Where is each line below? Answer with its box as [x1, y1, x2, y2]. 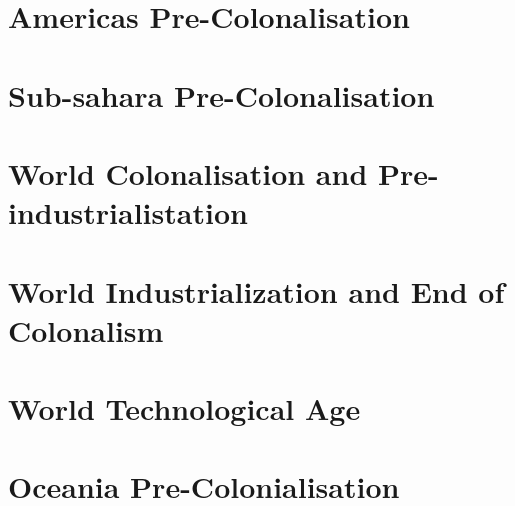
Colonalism [8, 309, 164, 350]
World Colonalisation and [8, 152, 368, 193]
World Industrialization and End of [8, 270, 505, 311]
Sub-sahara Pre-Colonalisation [8, 74, 435, 115]
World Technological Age [8, 388, 361, 429]
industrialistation [8, 192, 248, 233]
